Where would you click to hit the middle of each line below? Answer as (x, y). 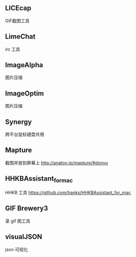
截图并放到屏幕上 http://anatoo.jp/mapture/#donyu (57, 162)
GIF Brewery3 (27, 208)
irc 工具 (13, 49)
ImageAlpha (24, 65)
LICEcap (18, 8)
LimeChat (20, 37)
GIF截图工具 (17, 21)
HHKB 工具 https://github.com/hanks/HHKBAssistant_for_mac (68, 192)
